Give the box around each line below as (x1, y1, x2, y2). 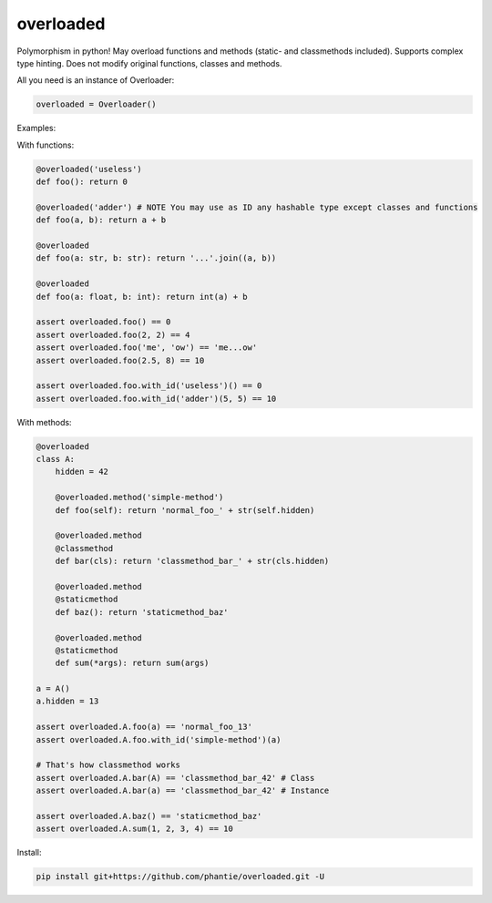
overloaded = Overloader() (36, 99, 157, 109)
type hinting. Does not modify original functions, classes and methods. (16, 57, 282, 68)
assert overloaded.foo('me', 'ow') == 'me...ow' (36, 343, 258, 353)
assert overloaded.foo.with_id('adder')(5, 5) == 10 (36, 393, 277, 404)
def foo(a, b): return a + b (36, 215, 167, 225)
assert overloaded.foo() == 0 (36, 317, 171, 327)
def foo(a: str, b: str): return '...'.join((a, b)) (36, 253, 277, 263)
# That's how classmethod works (36, 760, 181, 770)
